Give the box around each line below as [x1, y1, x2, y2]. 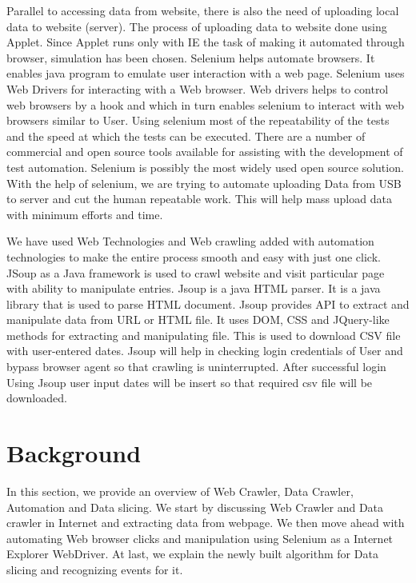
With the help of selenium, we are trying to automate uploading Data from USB [6, 174, 402, 191]
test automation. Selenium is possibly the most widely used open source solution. [6, 158, 404, 175]
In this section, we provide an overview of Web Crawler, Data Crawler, [6, 482, 354, 499]
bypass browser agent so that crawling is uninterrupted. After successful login [6, 358, 386, 375]
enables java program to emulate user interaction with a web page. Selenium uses [6, 65, 405, 82]
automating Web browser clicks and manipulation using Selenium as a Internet [6, 529, 394, 546]
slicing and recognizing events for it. [6, 561, 183, 577]
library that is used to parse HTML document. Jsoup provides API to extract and [6, 295, 410, 312]
